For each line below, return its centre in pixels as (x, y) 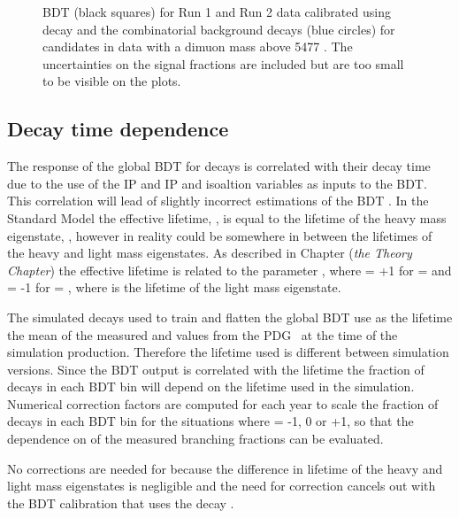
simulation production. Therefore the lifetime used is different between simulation (228, 352)
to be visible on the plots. (112, 81)
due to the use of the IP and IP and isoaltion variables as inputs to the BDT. (217, 183)
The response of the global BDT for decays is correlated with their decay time (219, 166)
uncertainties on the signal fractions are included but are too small (223, 63)
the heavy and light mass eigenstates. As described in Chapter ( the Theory (210, 253)
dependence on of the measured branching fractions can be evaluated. (195, 439)
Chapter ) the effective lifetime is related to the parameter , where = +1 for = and (229, 270)
